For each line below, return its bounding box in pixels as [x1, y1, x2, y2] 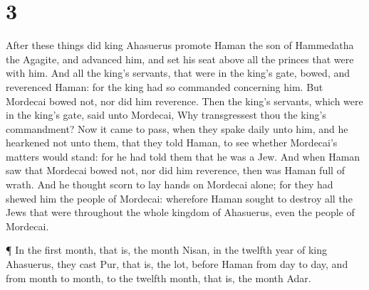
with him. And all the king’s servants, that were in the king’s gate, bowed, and [6, 65, 350, 80]
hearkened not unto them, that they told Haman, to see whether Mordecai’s [6, 135, 338, 150]
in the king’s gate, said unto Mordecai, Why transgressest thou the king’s [6, 107, 326, 122]
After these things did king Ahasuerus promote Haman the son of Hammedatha [6, 38, 354, 53]
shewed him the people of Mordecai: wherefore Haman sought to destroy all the [6, 190, 353, 205]
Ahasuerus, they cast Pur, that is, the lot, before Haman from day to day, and [6, 257, 348, 272]
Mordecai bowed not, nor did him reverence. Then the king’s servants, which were [6, 93, 363, 108]
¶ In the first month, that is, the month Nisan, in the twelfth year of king [6, 242, 328, 257]
